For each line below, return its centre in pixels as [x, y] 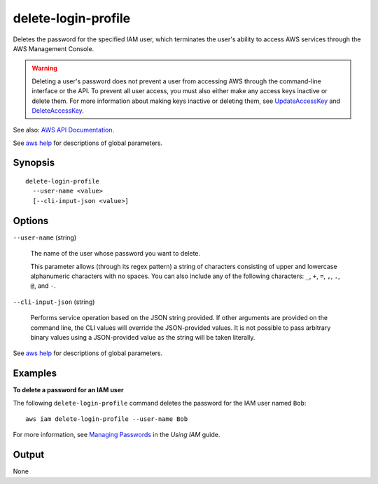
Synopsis [34, 163]
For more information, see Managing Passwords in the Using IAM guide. [117, 435]
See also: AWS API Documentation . [64, 130]
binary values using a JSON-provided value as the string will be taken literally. [143, 337]
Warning [44, 68]
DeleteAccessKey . [58, 110]
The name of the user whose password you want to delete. [115, 254]
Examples [35, 374]
